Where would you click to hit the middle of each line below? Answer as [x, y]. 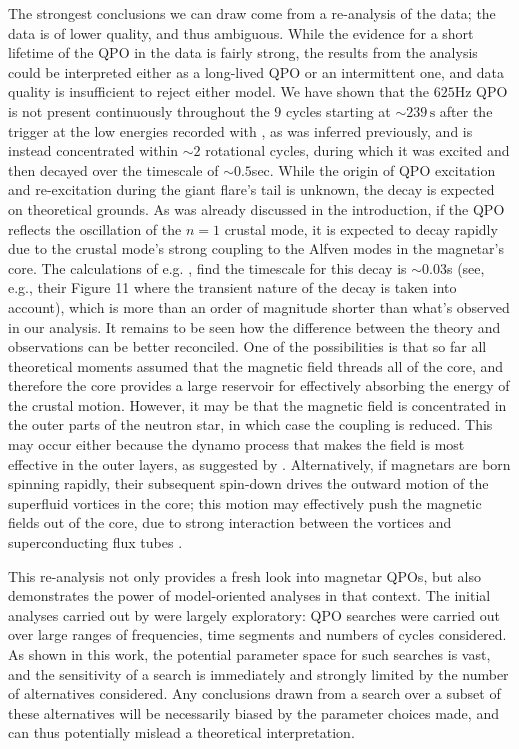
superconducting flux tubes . [95, 542]
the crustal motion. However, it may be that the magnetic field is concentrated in [257, 404]
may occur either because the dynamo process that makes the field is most [236, 444]
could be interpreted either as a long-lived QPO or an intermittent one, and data [256, 71]
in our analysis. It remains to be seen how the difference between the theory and [254, 326]
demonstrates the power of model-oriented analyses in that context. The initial [249, 595]
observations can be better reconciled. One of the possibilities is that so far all [247, 346]
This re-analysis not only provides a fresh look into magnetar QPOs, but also [245, 575]
